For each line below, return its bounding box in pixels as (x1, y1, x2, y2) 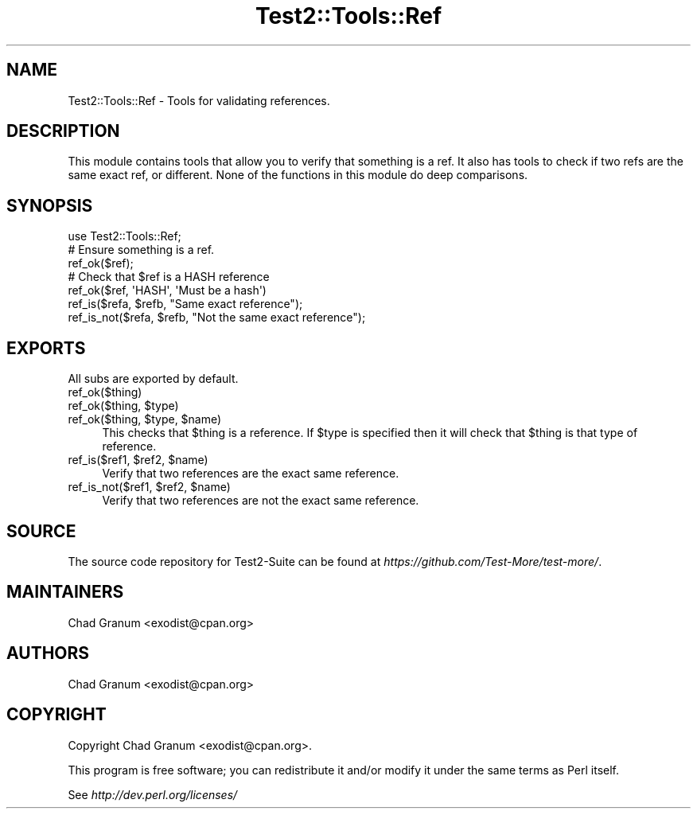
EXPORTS (6, 337, 86, 358)
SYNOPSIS (6, 195, 93, 216)
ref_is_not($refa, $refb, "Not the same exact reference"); (68, 310, 366, 325)
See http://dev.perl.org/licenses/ (68, 787, 238, 801)
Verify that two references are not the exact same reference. (102, 493, 419, 508)
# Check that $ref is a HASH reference (68, 270, 270, 284)
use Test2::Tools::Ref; (68, 229, 181, 244)
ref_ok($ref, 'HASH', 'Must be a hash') (68, 283, 267, 298)
